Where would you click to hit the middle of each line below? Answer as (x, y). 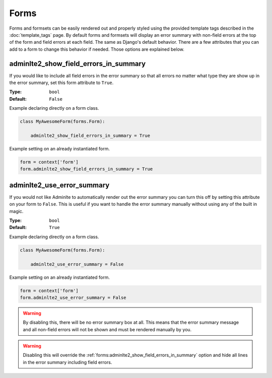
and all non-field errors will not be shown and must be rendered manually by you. (107, 329)
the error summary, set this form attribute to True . (61, 83)
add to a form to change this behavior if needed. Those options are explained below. (97, 49)
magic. (16, 211)
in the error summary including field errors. (67, 362)
